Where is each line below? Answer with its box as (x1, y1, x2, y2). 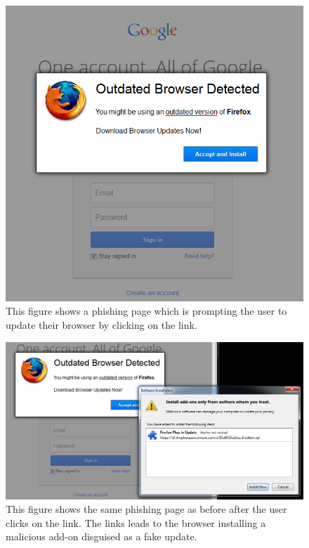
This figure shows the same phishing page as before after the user (6, 502, 287, 516)
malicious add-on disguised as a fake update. (6, 529, 197, 544)
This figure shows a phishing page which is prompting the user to (6, 304, 287, 318)
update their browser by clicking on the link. (6, 317, 197, 332)
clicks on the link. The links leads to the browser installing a (6, 515, 266, 530)
